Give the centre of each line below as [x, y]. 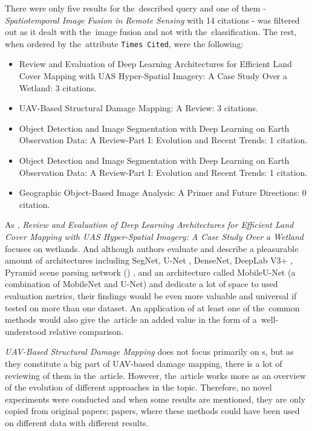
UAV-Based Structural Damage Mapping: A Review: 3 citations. [138, 108]
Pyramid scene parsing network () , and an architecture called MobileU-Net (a [150, 272]
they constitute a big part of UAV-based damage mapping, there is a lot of [144, 363]
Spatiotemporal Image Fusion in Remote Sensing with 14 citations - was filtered [152, 20]
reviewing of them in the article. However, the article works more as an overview [155, 375]
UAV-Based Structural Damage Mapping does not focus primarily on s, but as [149, 352]
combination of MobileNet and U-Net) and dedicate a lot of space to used [141, 284]
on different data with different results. [77, 422]
